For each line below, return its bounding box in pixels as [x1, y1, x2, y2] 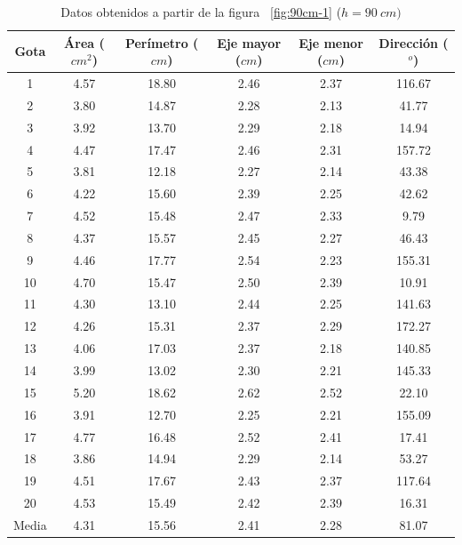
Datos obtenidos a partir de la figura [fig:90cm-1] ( [60, 3, 342, 20]
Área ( [64, 33, 105, 52]
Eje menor [299, 33, 363, 52]
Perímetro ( [124, 33, 199, 52]
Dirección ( [378, 33, 449, 52]
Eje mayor [217, 33, 282, 52]
